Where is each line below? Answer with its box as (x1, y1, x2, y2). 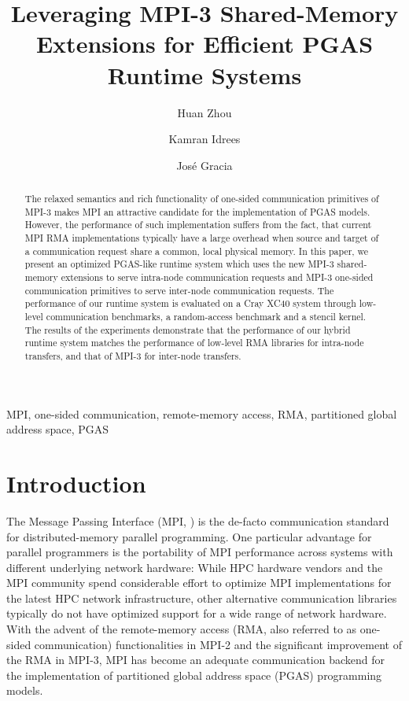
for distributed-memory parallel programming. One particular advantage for (6, 528, 372, 544)
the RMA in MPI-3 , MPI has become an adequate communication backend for (6, 651, 385, 668)
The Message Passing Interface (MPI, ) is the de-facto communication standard (6, 512, 389, 529)
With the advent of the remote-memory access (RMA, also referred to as (6, 621, 357, 637)
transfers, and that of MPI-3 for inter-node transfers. (24, 349, 241, 362)
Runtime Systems (107, 58, 302, 90)
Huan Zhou (177, 104, 232, 120)
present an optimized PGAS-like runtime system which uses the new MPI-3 (24, 257, 334, 271)
